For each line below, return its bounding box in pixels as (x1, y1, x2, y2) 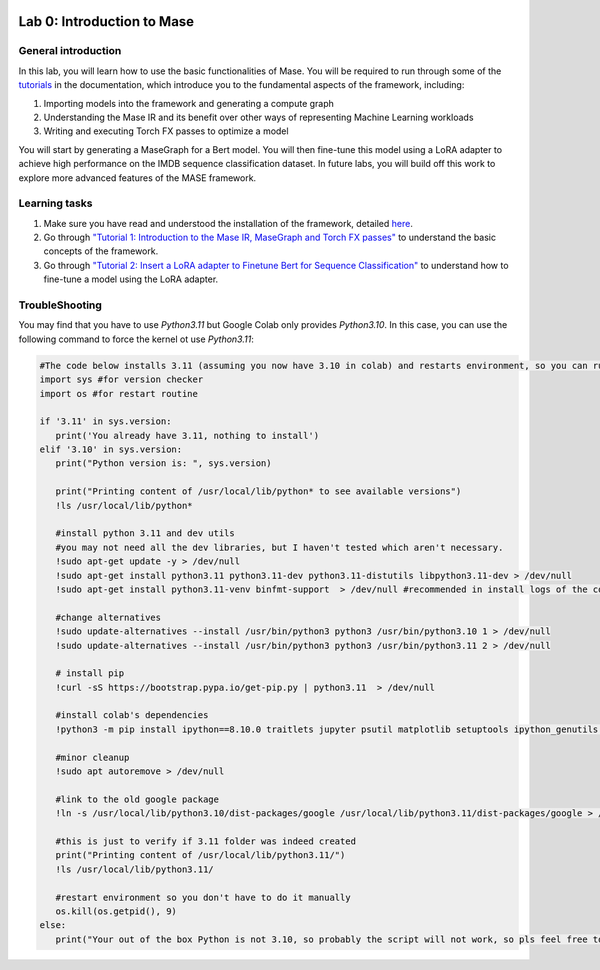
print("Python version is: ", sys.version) (55, 458, 272, 469)
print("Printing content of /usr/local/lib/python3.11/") (55, 850, 346, 861)
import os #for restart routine (39, 388, 199, 399)
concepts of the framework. (43, 245, 159, 257)
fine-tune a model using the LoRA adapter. (43, 273, 219, 285)
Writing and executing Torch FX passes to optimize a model (43, 125, 289, 137)
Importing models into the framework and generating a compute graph (43, 97, 335, 109)
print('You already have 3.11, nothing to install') (55, 430, 320, 441)
